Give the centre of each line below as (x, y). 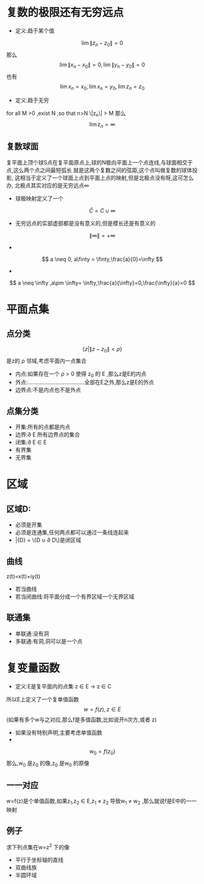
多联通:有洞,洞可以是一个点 (49, 641)
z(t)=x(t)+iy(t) (23, 576)
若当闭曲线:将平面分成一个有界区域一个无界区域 (75, 596)
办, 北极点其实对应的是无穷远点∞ (48, 185)
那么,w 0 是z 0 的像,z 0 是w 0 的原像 (48, 764)
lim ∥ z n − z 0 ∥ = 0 (102, 43)
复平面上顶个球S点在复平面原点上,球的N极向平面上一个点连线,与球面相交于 (100, 162)
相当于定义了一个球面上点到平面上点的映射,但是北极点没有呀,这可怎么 (107, 177)
